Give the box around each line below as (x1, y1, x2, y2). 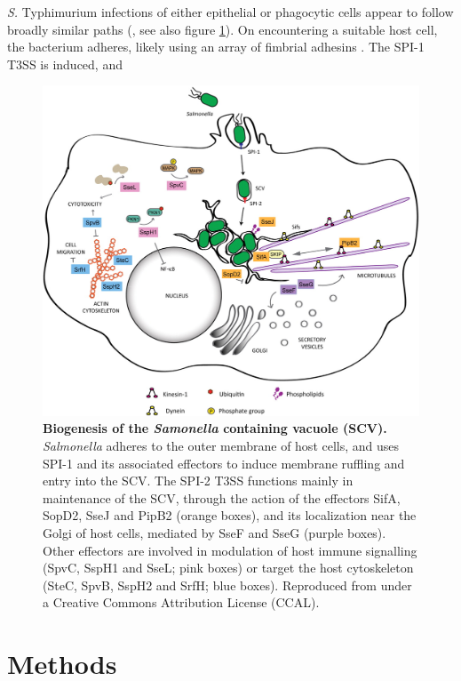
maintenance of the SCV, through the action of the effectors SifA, (43, 488, 401, 507)
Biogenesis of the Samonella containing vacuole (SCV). (43, 419, 387, 437)
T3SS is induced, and (7, 54, 123, 73)
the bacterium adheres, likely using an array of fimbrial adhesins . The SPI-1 (7, 37, 425, 56)
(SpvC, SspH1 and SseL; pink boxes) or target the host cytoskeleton (43, 558, 414, 577)
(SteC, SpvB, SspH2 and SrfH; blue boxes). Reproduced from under (43, 575, 412, 594)
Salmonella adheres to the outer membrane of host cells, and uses (43, 436, 400, 454)
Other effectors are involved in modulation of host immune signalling (43, 541, 417, 559)
